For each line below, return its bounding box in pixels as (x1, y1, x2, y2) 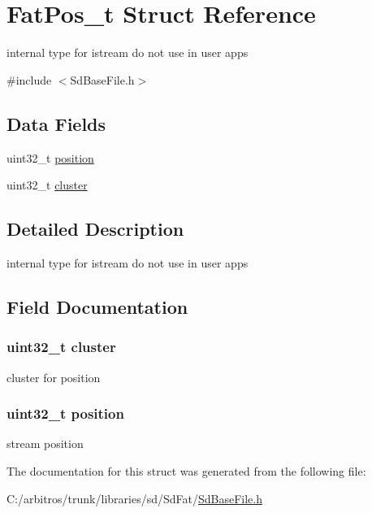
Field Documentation (6, 293, 188, 319)
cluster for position (6, 368, 101, 385)
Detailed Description (6, 216, 184, 241)
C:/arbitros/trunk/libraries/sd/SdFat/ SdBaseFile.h (6, 489, 263, 506)
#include (6, 71, 52, 88)
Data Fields (6, 111, 106, 136)
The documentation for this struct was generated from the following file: (6, 462, 366, 479)
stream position (6, 435, 84, 452)
